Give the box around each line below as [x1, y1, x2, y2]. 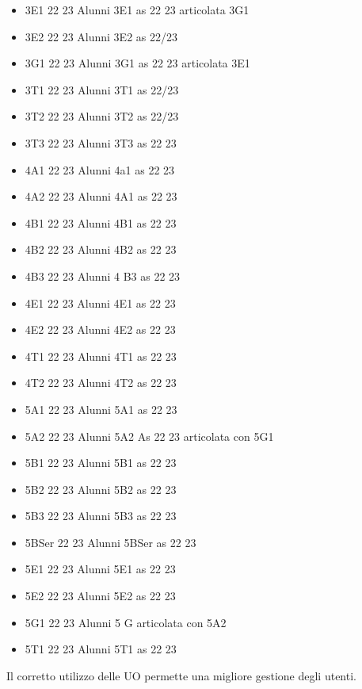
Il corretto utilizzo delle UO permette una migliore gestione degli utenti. [6, 667, 356, 683]
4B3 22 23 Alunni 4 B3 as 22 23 [25, 267, 181, 284]
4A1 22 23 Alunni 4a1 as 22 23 [25, 161, 175, 178]
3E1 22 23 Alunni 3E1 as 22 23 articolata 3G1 [25, 2, 250, 17]
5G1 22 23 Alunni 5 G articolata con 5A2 [25, 614, 227, 630]
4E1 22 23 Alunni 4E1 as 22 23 [25, 294, 176, 311]
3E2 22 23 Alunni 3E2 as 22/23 [25, 28, 177, 44]
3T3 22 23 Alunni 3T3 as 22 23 [25, 134, 177, 151]
